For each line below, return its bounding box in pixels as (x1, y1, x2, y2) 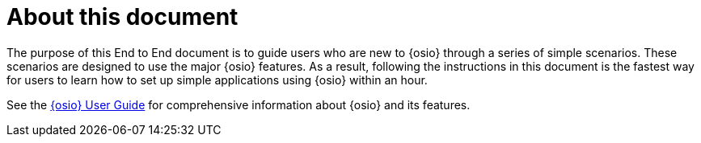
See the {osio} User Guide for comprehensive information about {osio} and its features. (6, 97, 471, 112)
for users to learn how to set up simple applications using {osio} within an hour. (6, 72, 428, 87)
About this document (6, 3, 239, 31)
